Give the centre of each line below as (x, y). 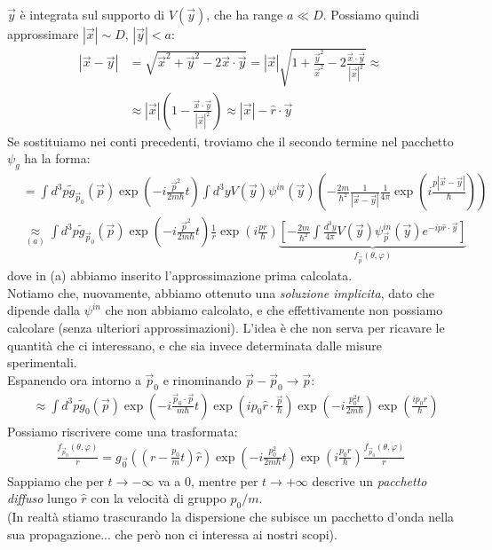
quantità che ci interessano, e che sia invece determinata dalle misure (194, 345)
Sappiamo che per (56, 480)
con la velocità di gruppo (159, 498)
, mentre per (224, 480)
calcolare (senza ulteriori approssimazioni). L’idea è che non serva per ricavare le (226, 327)
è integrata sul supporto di (92, 14)
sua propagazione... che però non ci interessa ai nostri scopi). (172, 534)
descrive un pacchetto (369, 480)
